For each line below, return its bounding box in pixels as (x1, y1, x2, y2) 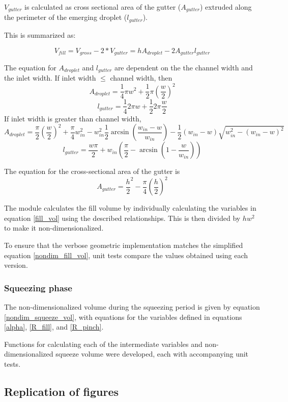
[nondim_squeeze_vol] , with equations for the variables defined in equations (4, 311, 242, 322)
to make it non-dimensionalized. (4, 222, 104, 233)
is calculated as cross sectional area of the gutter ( (24, 2, 181, 12)
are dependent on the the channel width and (114, 62, 253, 72)
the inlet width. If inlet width (4, 72, 96, 83)
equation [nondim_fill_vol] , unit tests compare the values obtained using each (4, 249, 248, 260)
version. (4, 260, 28, 270)
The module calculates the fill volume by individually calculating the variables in (4, 203, 256, 213)
